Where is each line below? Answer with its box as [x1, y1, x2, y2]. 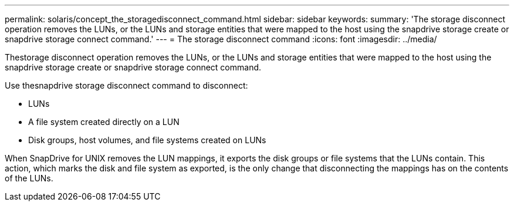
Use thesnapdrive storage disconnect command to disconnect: [5, 80, 248, 90]
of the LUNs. [5, 173, 53, 183]
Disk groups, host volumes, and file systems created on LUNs [28, 135, 266, 145]
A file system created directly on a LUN [28, 117, 180, 127]
